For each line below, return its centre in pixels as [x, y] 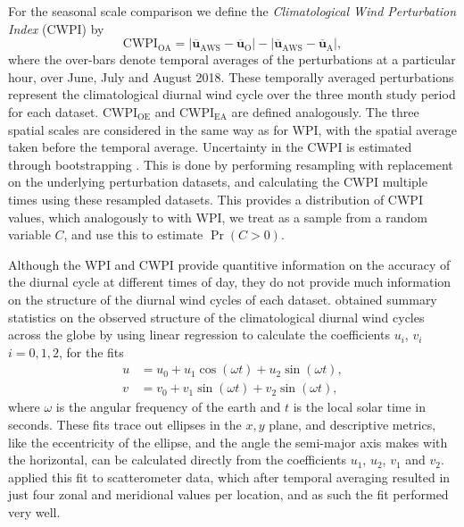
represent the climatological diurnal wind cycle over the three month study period [232, 94]
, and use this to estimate [133, 234]
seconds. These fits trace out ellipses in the [125, 424]
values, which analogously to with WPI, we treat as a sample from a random [218, 217]
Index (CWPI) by [56, 28]
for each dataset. [54, 111]
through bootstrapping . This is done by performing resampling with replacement [231, 164]
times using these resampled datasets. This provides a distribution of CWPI [215, 199]
